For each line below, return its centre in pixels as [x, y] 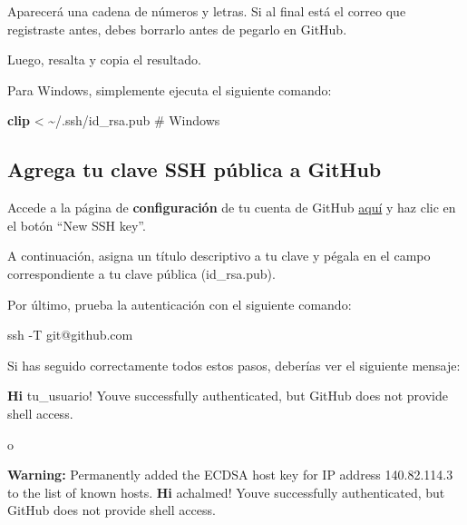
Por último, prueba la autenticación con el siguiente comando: [180, 304]
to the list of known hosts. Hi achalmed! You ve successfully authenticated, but [226, 492]
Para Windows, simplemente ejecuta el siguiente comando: [170, 89]
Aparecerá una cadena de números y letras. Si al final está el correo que [207, 11]
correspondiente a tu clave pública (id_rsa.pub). [141, 273]
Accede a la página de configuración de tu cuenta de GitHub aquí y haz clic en [232, 208]
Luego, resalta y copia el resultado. [104, 59]
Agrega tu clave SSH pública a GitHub [195, 169]
